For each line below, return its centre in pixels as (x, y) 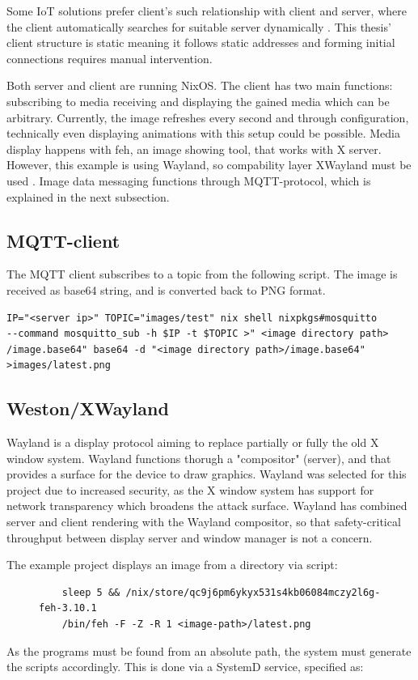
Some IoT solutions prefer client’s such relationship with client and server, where (207, 11)
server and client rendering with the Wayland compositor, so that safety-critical (204, 522)
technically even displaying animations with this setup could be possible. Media (203, 133)
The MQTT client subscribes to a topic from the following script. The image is (202, 274)
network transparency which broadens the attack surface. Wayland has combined (207, 506)
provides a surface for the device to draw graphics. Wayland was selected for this (207, 474)
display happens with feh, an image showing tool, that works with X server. (194, 149)
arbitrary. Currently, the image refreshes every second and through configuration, (208, 117)
